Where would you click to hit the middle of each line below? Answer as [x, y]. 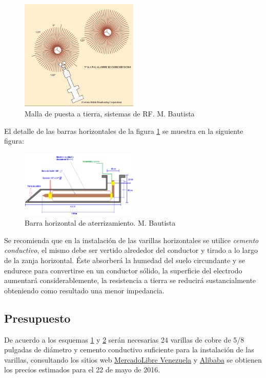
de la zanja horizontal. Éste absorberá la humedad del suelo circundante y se [125, 260]
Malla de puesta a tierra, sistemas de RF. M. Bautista [110, 113]
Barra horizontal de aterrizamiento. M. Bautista [100, 223]
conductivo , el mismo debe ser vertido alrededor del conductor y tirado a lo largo [131, 250]
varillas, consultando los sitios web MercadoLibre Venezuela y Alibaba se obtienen [133, 359]
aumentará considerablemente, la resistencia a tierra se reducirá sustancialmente [130, 280]
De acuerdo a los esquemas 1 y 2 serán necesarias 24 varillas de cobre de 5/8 [124, 339]
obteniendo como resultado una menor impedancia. [84, 290]
